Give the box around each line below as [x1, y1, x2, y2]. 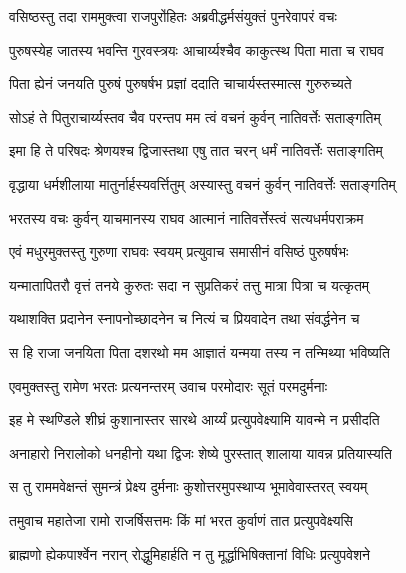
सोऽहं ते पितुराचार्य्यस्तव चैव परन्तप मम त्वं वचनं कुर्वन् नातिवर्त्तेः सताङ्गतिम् [9, 106, 381, 127]
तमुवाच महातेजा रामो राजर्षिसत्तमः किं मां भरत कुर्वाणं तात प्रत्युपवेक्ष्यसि [9, 509, 353, 530]
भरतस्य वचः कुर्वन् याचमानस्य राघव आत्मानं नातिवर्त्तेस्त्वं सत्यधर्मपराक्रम [9, 207, 364, 228]
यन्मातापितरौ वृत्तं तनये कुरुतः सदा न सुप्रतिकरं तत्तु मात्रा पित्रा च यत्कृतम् [9, 274, 370, 295]
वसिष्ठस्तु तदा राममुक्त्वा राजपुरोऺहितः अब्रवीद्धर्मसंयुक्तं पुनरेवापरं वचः [9, 6, 337, 26]
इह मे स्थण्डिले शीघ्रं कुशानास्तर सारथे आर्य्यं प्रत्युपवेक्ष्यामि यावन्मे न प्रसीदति [9, 409, 380, 430]
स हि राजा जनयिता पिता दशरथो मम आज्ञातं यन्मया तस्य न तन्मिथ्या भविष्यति [9, 341, 390, 362]
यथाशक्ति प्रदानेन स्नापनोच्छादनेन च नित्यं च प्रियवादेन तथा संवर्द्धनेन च [9, 308, 360, 329]
